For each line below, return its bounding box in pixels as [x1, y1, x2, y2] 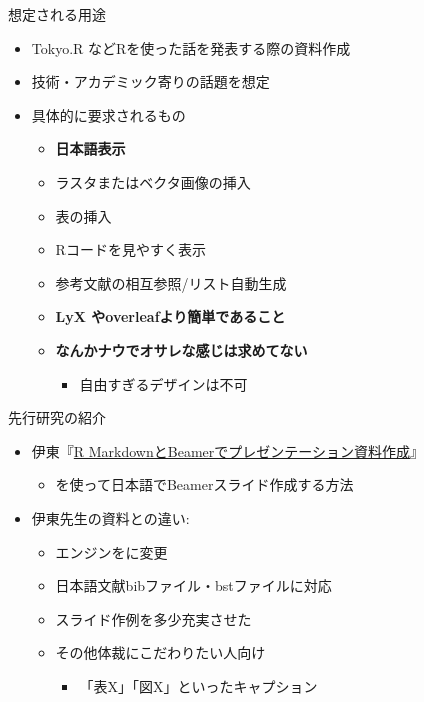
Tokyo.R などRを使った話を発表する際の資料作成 [31, 37, 351, 58]
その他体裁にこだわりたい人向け [55, 642, 266, 663]
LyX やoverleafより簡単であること [55, 306, 286, 327]
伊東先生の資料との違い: [31, 507, 190, 528]
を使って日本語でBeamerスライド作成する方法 [55, 474, 354, 495]
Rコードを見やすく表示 [55, 239, 206, 260]
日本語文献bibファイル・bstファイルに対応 [55, 575, 332, 596]
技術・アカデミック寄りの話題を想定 [31, 71, 270, 92]
